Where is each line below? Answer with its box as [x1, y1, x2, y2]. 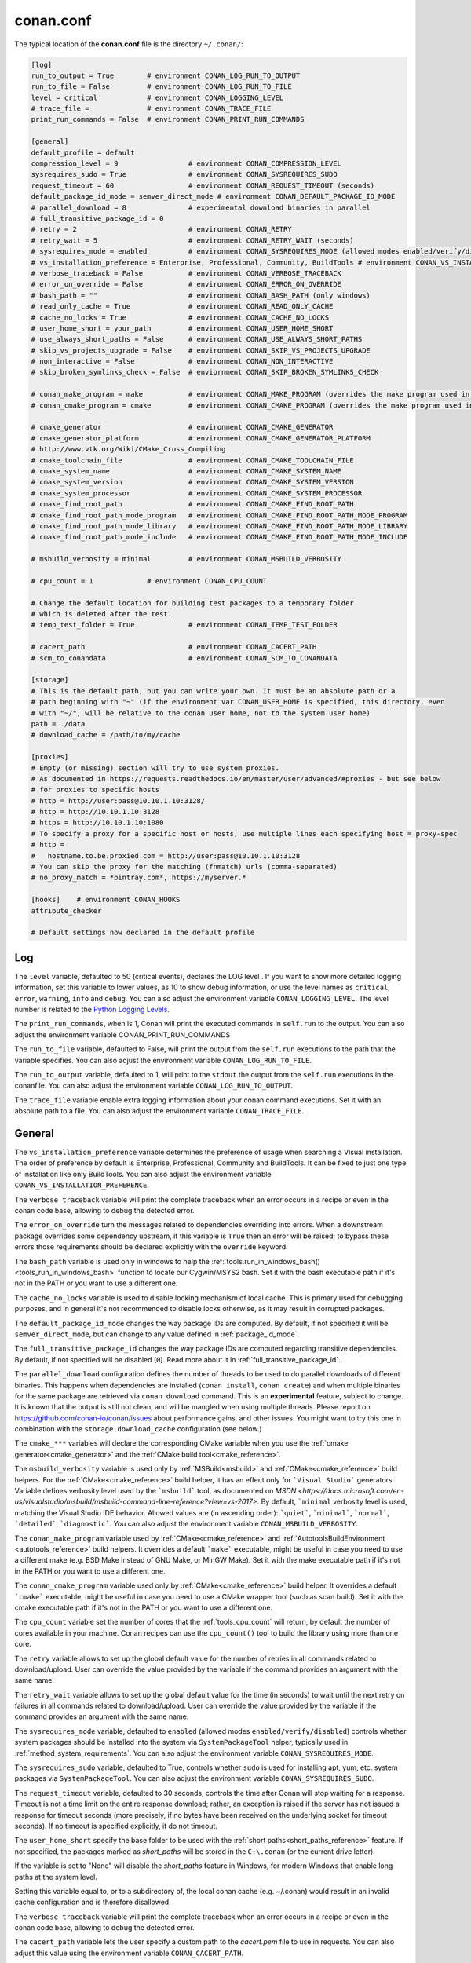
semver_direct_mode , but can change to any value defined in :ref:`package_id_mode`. [14, 1329, 300, 1339]
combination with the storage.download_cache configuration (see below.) [14, 1424, 262, 1434]
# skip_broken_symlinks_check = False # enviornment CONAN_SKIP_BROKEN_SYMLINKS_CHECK [31, 367, 379, 377]
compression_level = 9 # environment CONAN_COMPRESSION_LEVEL [31, 159, 341, 168]
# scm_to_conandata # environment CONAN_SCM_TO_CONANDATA [31, 653, 338, 663]
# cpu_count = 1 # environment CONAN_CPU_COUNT [31, 576, 268, 585]
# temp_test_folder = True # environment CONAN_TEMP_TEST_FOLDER [31, 620, 338, 630]
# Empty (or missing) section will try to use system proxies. [31, 763, 280, 773]
